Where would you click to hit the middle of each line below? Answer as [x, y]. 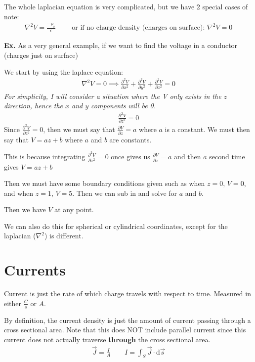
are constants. [130, 139]
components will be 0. [124, 106]
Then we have [25, 209]
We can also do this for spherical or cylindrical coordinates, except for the [116, 226]
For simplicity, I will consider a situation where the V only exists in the [113, 96]
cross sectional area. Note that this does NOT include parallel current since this [125, 330]
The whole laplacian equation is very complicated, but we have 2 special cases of [126, 6]
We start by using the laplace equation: [64, 71]
